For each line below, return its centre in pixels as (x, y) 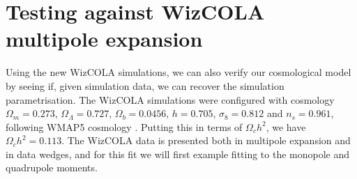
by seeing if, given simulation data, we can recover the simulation (145, 85)
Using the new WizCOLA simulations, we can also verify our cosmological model (178, 72)
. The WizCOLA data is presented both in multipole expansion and (206, 140)
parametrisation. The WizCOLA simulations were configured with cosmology (170, 99)
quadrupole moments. (52, 168)
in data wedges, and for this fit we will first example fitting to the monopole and (178, 154)
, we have (286, 126)
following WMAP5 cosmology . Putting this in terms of (124, 126)
